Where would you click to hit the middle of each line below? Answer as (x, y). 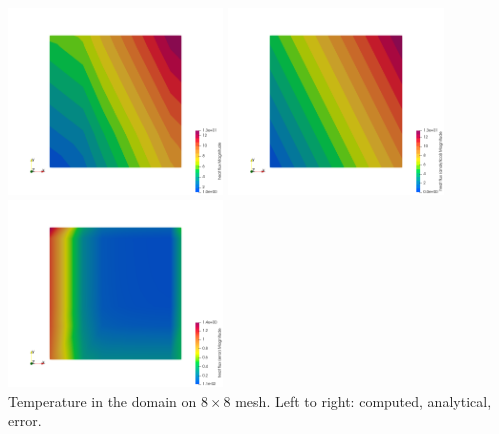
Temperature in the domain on (102, 400)
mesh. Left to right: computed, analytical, (363, 400)
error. (25, 420)
